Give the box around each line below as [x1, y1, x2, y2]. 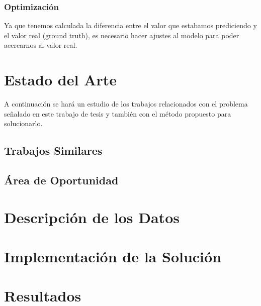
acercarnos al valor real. [4, 40, 77, 50]
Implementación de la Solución [4, 246, 222, 267]
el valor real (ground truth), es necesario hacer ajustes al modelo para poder [4, 30, 239, 40]
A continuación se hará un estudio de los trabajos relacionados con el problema [4, 98, 248, 109]
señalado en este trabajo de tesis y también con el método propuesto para [4, 108, 231, 119]
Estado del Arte [4, 69, 117, 90]
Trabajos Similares [4, 143, 103, 158]
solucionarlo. [4, 118, 43, 129]
